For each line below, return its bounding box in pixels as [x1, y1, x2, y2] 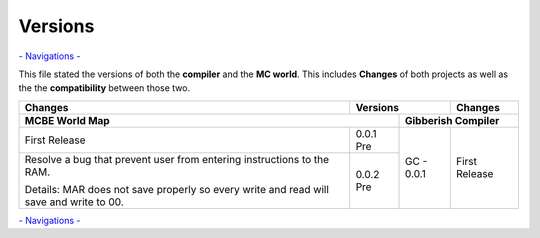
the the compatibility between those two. [18, 82, 190, 94]
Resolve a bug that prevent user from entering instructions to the [24, 152, 330, 166]
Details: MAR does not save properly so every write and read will [24, 182, 329, 196]
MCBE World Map [24, 113, 110, 127]
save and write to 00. [24, 195, 124, 209]
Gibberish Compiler [405, 113, 500, 127]
